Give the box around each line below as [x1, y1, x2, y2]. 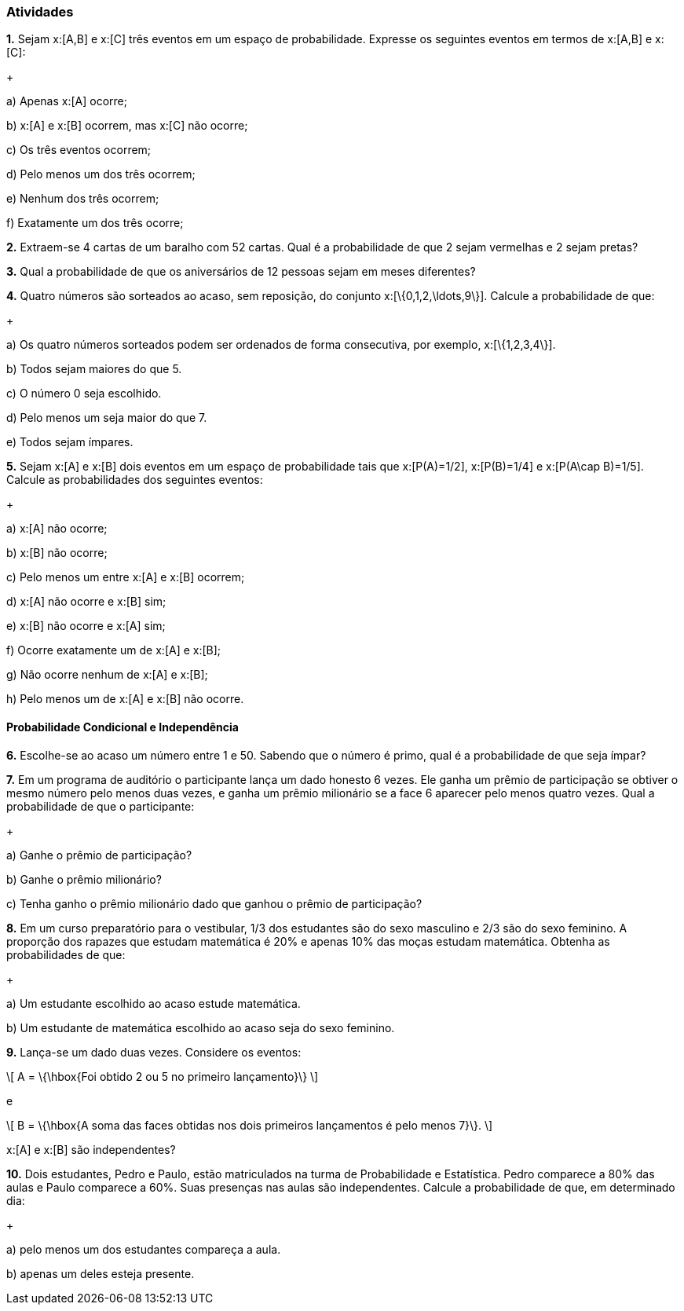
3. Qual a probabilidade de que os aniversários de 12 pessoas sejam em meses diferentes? [6, 265, 476, 279]
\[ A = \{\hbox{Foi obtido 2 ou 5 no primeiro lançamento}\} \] [6, 1069, 319, 1083]
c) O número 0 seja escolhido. [6, 386, 162, 401]
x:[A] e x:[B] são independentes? [6, 1142, 176, 1156]
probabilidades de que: [6, 947, 126, 961]
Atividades [6, 4, 74, 20]
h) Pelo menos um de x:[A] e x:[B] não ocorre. [6, 692, 244, 706]
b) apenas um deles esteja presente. [6, 1266, 195, 1280]
